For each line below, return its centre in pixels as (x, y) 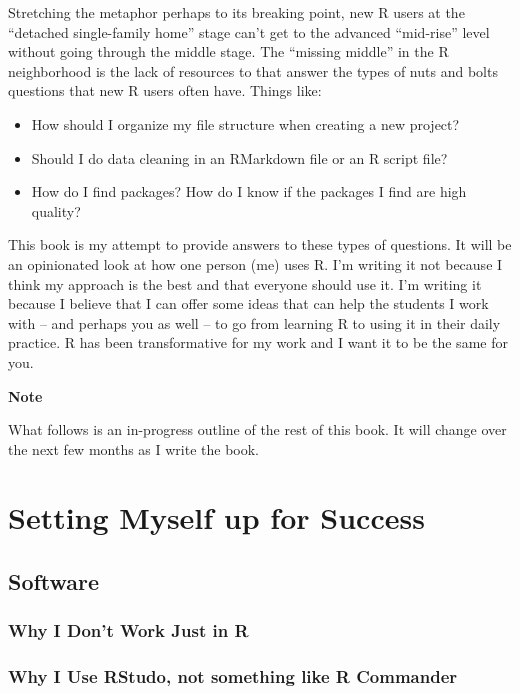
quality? (56, 210)
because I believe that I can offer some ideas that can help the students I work (248, 303)
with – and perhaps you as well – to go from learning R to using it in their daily (254, 322)
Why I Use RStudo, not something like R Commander (233, 676)
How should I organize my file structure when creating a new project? (245, 123)
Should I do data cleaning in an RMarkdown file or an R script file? (239, 157)
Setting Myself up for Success (216, 517)
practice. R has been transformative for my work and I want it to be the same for (258, 342)
